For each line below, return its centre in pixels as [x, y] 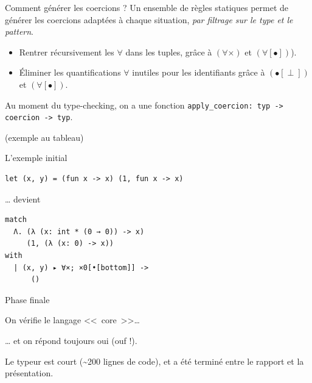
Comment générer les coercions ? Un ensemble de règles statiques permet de [147, 7]
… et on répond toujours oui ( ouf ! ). [71, 340]
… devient [23, 199]
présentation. [29, 373]
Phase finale [27, 299]
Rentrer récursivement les [67, 52]
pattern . [19, 31]
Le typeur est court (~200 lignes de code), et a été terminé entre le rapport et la [154, 361]
